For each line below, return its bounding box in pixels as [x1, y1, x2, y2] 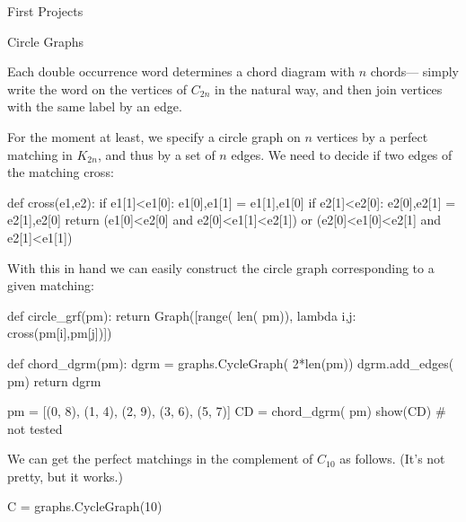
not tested [7, 419, 63, 438]
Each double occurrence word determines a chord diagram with [7, 62, 356, 81]
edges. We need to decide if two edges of [231, 145, 453, 164]
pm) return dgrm [7, 371, 101, 390]
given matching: [7, 276, 94, 295]
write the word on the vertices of [7, 79, 188, 98]
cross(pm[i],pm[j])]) [7, 323, 112, 342]
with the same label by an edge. [7, 97, 182, 116]
